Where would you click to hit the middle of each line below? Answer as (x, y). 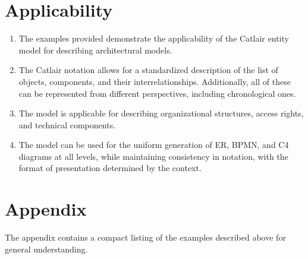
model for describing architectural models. (95, 50)
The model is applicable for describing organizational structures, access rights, (161, 113)
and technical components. (67, 124)
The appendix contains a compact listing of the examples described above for (145, 237)
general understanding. (46, 249)
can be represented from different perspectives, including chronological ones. (157, 93)
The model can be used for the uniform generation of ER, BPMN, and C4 (154, 145)
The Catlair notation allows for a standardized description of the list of (148, 70)
